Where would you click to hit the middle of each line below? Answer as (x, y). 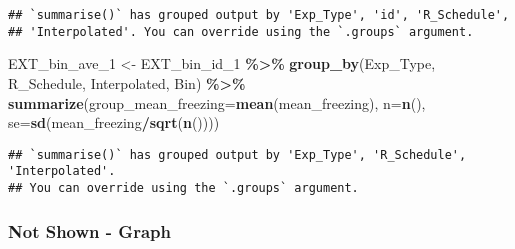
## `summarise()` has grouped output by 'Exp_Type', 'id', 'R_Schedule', (259, 15)
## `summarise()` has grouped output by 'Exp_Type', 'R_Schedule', (237, 154)
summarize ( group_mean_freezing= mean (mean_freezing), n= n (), (217, 102)
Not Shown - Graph (89, 230)
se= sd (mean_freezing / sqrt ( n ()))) (114, 122)
